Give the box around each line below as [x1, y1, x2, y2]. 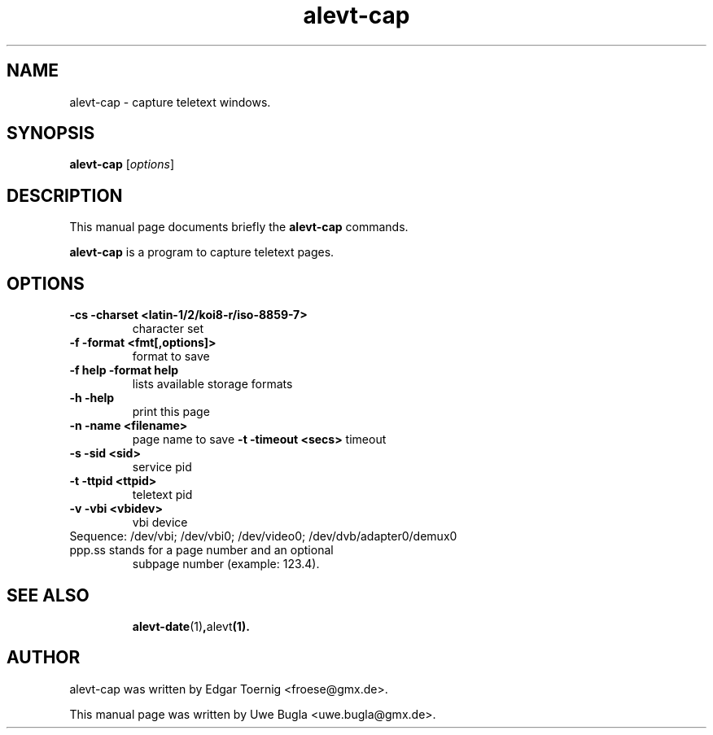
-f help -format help [69, 363, 179, 378]
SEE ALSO [7, 584, 90, 606]
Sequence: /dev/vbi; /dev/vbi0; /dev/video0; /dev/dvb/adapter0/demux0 [69, 529, 457, 544]
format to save [132, 349, 210, 364]
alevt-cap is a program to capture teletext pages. [69, 245, 335, 260]
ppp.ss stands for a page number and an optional [69, 543, 334, 558]
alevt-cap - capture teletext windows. [69, 94, 271, 109]
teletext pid [132, 488, 193, 502]
